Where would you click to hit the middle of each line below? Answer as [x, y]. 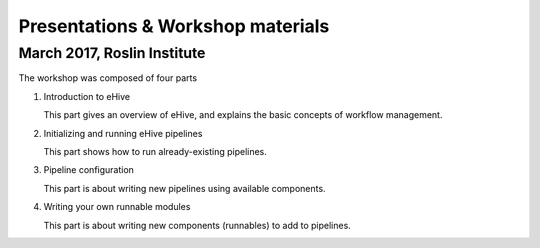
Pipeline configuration [89, 170]
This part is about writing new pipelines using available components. [184, 188]
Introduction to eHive [86, 96]
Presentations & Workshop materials [174, 26]
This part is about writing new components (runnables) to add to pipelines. [197, 225]
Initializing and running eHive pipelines [123, 133]
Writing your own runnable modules [117, 207]
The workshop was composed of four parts [108, 78]
